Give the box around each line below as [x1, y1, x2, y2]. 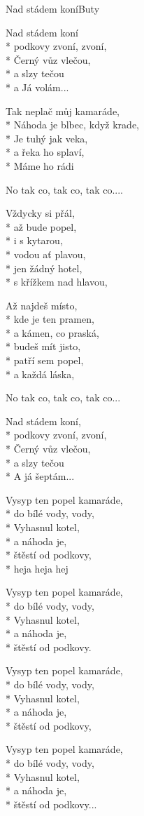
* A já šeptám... [6, 469, 75, 483]
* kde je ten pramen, [6, 312, 94, 326]
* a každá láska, [6, 366, 75, 381]
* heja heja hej [6, 561, 69, 575]
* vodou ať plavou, [6, 246, 86, 261]
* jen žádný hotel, [6, 260, 82, 275]
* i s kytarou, [6, 233, 63, 248]
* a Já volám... [6, 79, 69, 94]
